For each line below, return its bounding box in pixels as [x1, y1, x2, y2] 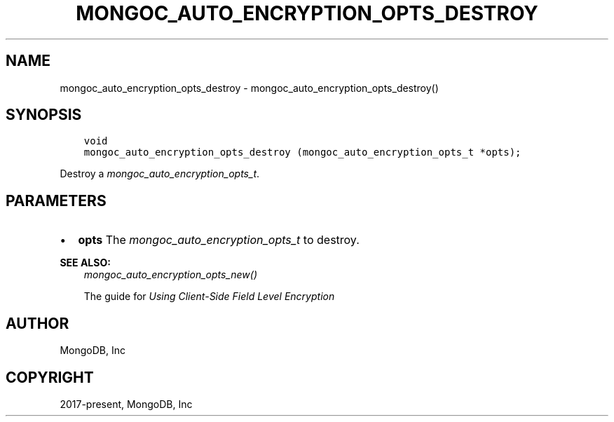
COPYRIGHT [6, 368, 94, 386]
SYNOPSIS [6, 106, 82, 124]
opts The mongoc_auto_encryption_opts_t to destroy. [78, 233, 360, 247]
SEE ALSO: [60, 257, 111, 269]
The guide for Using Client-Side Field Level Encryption [83, 290, 335, 303]
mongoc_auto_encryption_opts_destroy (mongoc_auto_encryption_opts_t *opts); [83, 147, 521, 158]
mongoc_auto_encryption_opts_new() [83, 268, 258, 281]
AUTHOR [6, 314, 69, 332]
